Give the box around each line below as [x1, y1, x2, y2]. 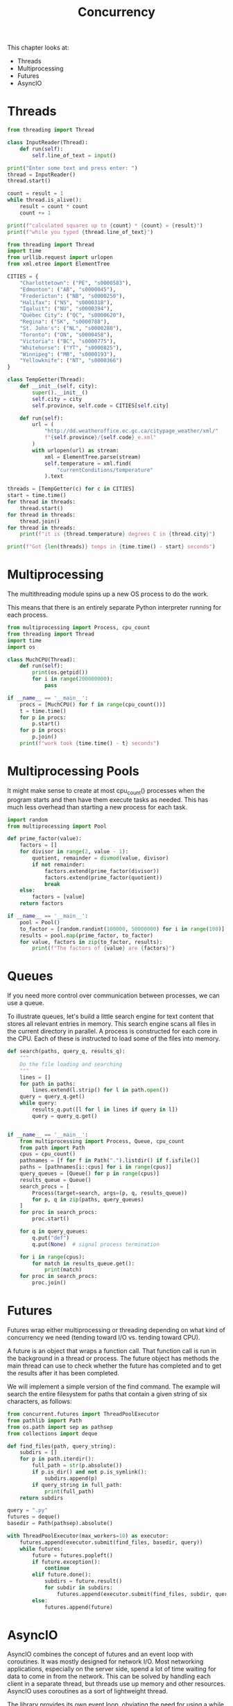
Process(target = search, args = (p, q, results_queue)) [32, 1190, 188, 1196]
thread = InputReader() [7, 171, 76, 178]
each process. [7, 610, 49, 619]
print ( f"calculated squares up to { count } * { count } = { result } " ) [7, 222, 203, 229]
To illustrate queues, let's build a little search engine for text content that [7, 1012, 214, 1020]
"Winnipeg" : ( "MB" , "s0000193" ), [19, 351, 116, 358]
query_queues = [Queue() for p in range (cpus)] [19, 1170, 159, 1177]
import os [7, 643, 36, 651]
